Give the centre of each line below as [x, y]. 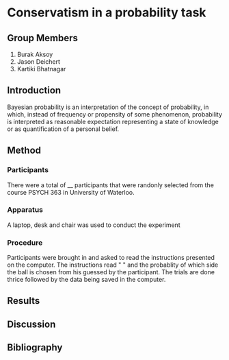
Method [24, 151]
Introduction [34, 91]
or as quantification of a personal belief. [63, 129]
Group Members [43, 38]
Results [24, 301]
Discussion [31, 324]
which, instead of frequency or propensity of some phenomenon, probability [115, 114]
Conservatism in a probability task [107, 13]
